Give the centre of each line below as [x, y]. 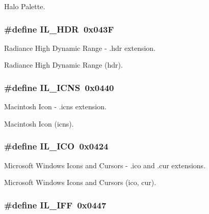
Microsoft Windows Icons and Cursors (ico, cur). [80, 182]
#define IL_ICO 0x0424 [56, 146]
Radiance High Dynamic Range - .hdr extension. [80, 48]
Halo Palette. [25, 6]
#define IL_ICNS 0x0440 [59, 87]
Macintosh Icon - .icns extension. [55, 106]
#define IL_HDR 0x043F [59, 29]
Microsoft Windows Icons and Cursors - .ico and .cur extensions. [105, 165]
